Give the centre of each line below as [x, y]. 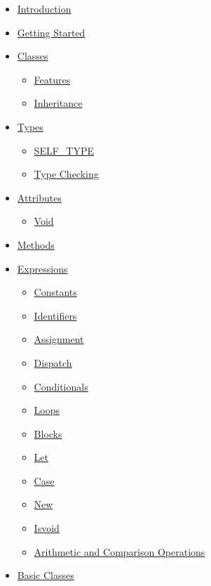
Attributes [39, 197]
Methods [36, 244]
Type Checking [66, 174]
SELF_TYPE [64, 150]
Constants [55, 292]
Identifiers [55, 315]
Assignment [59, 339]
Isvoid [47, 528]
